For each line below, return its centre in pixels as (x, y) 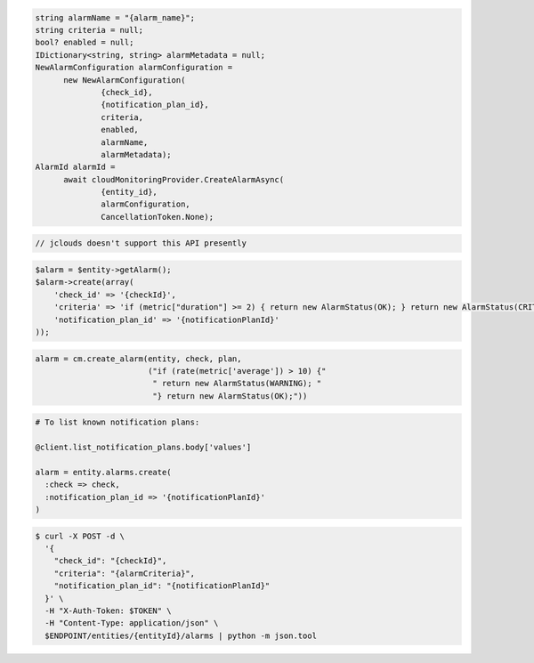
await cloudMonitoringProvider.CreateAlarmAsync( (174, 179)
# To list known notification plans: (117, 422)
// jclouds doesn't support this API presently (141, 243)
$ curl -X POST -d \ (80, 536)
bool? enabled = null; (85, 43)
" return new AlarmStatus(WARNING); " (237, 384)
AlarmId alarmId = (75, 167)
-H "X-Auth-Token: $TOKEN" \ (109, 610)
